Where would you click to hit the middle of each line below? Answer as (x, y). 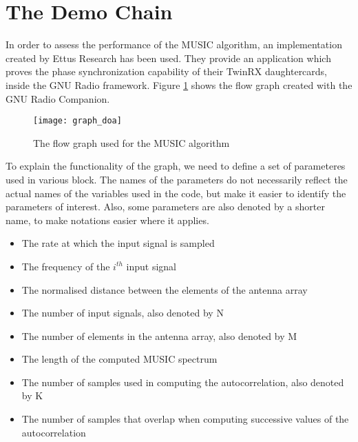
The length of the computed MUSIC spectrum (119, 359)
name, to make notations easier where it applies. (107, 220)
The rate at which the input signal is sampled (118, 243)
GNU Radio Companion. (58, 98)
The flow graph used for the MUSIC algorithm (131, 142)
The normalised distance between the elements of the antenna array (165, 289)
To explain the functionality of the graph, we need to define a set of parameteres (176, 166)
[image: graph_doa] (77, 121)
